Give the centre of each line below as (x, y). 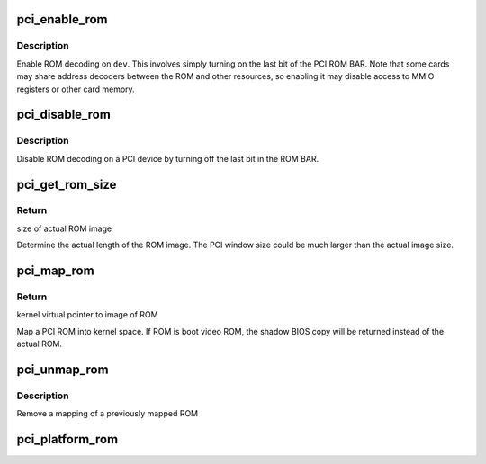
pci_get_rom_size (67, 184)
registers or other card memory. (76, 89)
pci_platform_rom (67, 439)
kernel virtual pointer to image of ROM (87, 315)
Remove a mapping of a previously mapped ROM (107, 414)
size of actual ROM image (64, 228)
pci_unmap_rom (63, 370)
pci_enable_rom (62, 19)
